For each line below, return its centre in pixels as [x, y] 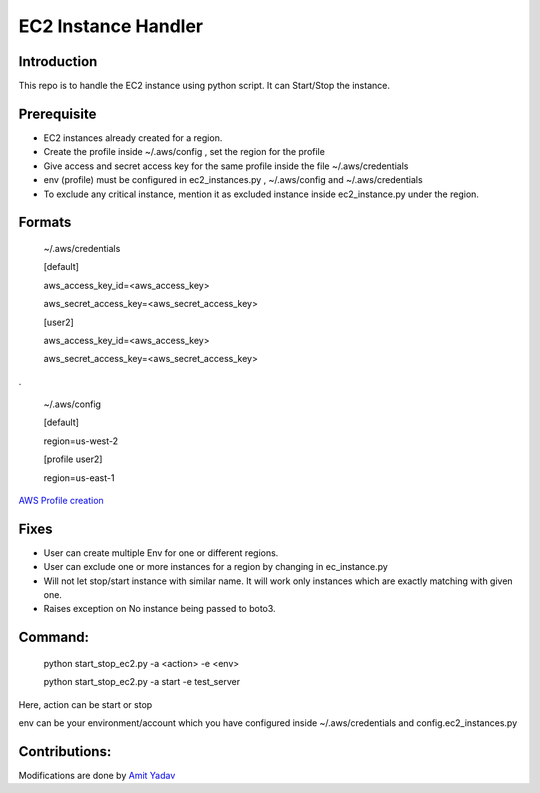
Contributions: [65, 751]
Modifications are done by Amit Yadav [97, 775]
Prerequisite [57, 113]
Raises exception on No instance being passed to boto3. [159, 609]
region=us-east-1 [79, 477]
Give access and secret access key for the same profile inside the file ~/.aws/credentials [226, 166]
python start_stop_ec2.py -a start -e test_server [141, 682]
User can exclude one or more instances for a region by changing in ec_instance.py [216, 567]
